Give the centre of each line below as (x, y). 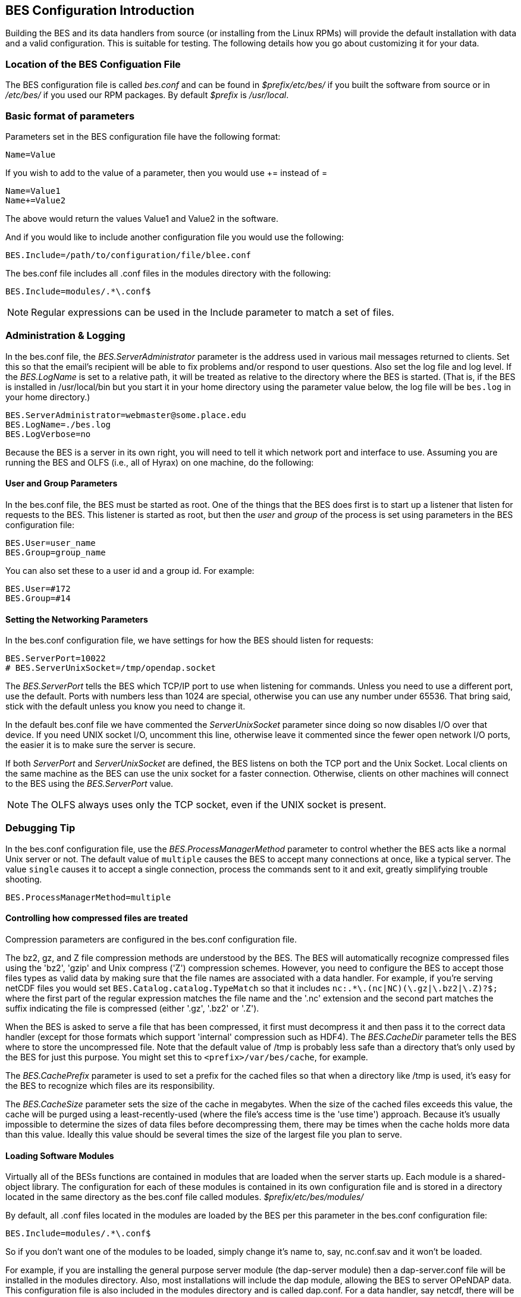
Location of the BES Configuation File (93, 64)
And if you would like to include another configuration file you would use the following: (175, 237)
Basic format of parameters (70, 116)
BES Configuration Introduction (100, 10)
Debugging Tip (40, 828)
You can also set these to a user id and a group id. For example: (130, 570)
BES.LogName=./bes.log (58, 424)
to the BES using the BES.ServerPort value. (90, 784)
